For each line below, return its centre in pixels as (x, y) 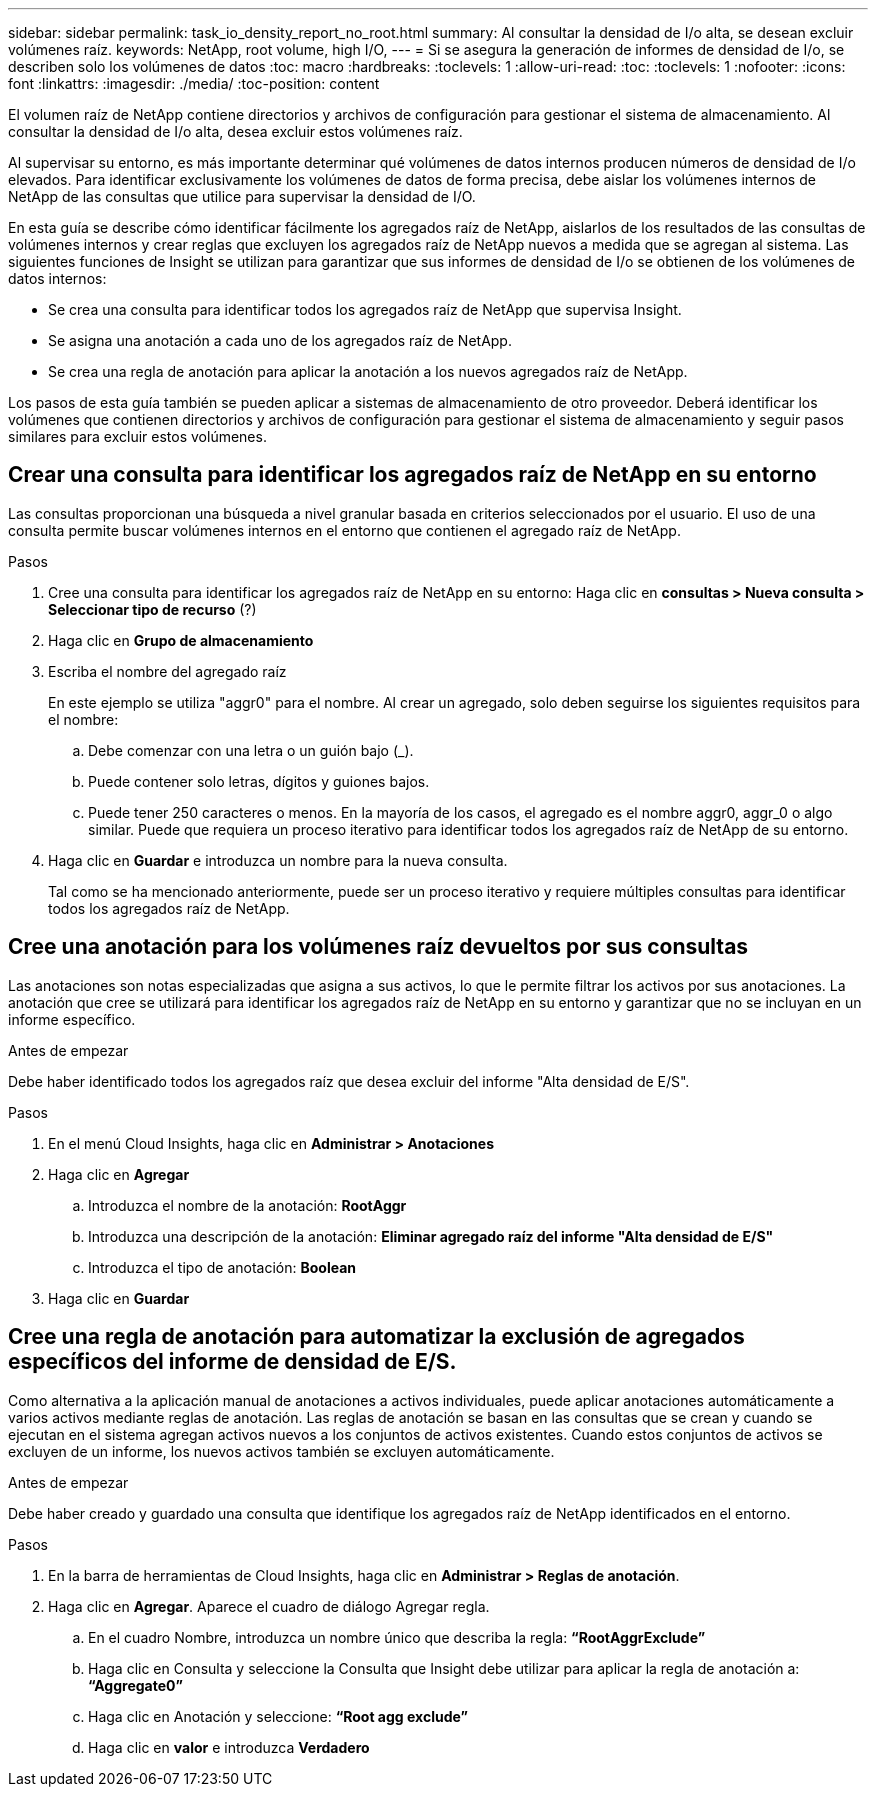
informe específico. (72, 1019)
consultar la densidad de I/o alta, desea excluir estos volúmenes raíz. (235, 131)
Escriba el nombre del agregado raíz (167, 671)
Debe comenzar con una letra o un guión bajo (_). (251, 750)
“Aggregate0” (135, 1685)
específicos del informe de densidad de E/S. (232, 1362)
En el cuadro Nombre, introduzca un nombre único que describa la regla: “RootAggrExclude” (397, 1637)
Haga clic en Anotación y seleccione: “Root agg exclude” (278, 1716)
